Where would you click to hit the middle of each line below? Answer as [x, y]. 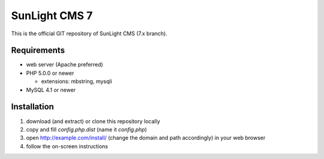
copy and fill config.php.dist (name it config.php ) [86, 129]
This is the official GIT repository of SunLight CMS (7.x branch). [89, 33]
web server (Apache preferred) [64, 65]
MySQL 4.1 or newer [51, 90]
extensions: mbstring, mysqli [76, 81]
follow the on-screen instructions [67, 146]
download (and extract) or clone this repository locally [93, 121]
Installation [32, 107]
